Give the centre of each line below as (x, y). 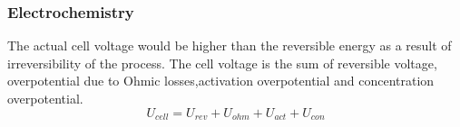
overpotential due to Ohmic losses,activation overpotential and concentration (221, 81)
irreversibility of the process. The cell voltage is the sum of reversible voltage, (222, 63)
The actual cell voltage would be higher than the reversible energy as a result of (230, 45)
